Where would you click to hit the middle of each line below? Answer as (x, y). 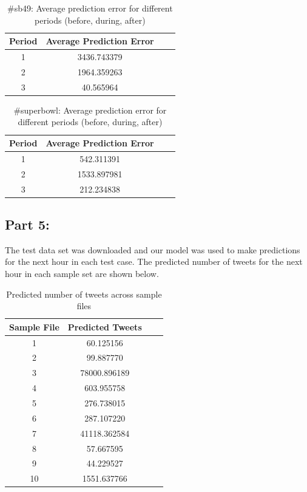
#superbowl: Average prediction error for (90, 110)
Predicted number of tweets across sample (84, 294)
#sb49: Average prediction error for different (90, 8)
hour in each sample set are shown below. (82, 274)
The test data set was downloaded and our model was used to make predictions (153, 249)
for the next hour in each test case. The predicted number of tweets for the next (154, 261)
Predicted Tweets (105, 326)
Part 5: (27, 224)
